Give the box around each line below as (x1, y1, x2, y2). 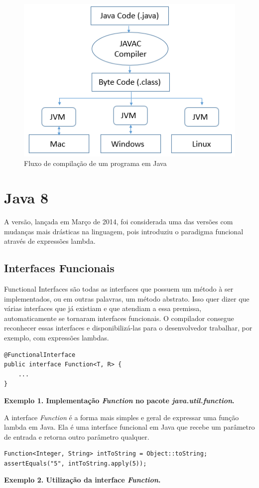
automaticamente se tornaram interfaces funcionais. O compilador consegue (4, 313, 234, 323)
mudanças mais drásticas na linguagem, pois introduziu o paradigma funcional (4, 226, 244, 236)
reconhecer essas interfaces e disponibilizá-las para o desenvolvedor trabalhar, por (4, 323, 253, 333)
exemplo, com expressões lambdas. (4, 332, 109, 342)
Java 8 (4, 187, 49, 208)
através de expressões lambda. (4, 236, 96, 246)
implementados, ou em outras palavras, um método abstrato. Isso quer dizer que (4, 293, 250, 304)
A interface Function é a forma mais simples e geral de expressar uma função (4, 412, 239, 422)
